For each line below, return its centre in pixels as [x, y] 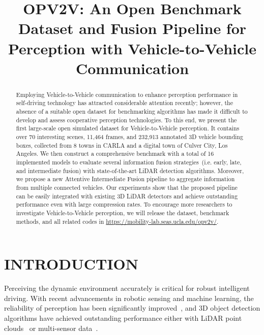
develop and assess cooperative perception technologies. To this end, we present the [126, 120]
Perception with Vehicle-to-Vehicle [132, 48]
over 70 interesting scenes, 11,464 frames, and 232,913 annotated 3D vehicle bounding [129, 137]
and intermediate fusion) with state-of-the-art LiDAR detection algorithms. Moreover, [130, 170]
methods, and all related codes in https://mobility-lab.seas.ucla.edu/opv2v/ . [117, 221]
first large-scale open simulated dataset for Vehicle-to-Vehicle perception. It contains [128, 128]
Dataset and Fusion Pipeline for [132, 28]
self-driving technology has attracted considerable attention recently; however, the [124, 103]
